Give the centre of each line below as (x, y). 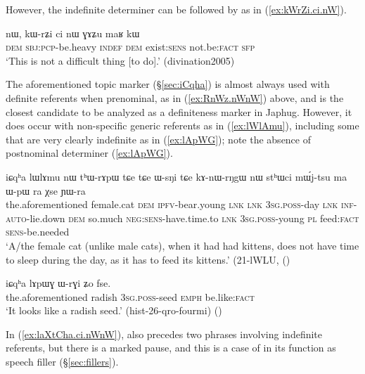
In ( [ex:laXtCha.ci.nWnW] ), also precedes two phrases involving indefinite (164, 334)
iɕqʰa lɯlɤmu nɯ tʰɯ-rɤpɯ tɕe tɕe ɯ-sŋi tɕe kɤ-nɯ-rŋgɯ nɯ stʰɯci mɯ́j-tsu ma (177, 176)
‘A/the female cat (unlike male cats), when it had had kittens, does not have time (182, 245)
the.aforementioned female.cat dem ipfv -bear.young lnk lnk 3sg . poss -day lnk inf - (181, 204)
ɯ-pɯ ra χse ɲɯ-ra (46, 190)
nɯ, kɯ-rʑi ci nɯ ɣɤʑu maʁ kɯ (73, 33)
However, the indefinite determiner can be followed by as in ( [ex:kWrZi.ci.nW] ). (176, 9)
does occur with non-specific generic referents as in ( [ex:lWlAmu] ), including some (182, 125)
